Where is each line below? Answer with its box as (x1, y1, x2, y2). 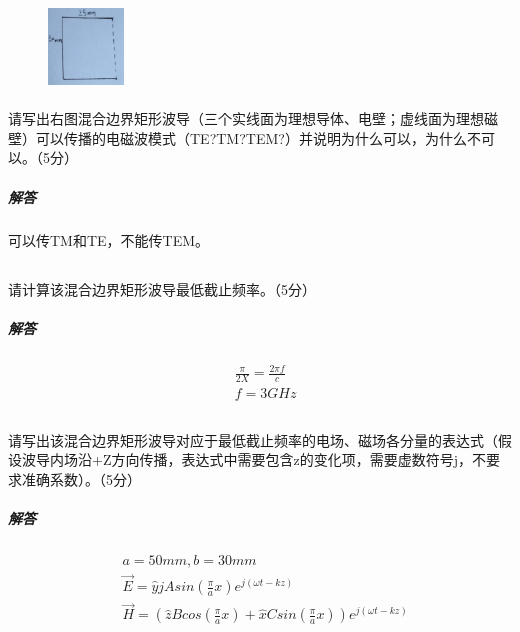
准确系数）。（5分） (21, 468, 141, 489)
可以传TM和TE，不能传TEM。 (8, 229, 210, 250)
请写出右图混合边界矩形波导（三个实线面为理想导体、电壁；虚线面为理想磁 (8, 108, 498, 129)
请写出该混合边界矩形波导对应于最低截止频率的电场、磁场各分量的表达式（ (8, 429, 498, 450)
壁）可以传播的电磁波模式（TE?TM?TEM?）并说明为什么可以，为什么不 (8, 127, 481, 148)
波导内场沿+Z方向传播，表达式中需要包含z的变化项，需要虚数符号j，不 (21, 449, 486, 470)
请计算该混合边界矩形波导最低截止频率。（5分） (8, 278, 316, 299)
